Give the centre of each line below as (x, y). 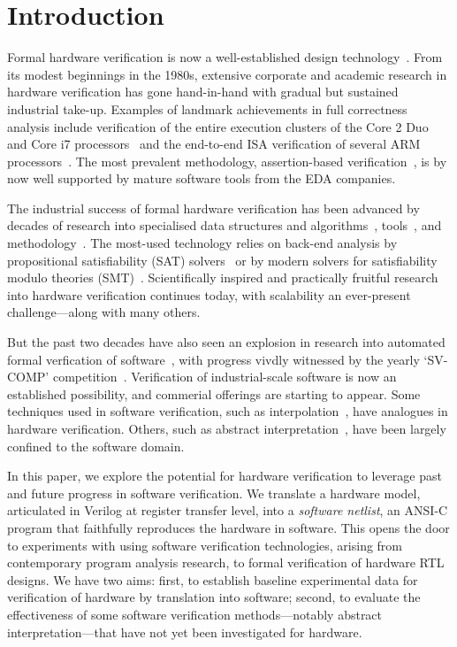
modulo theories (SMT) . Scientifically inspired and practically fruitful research (223, 277)
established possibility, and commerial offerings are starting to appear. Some (214, 393)
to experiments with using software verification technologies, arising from (205, 545)
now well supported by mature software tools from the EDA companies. (202, 178)
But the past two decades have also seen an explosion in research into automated (226, 342)
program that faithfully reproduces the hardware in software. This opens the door (228, 527)
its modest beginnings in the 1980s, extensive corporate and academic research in (227, 74)
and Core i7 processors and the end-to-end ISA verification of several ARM (214, 144)
